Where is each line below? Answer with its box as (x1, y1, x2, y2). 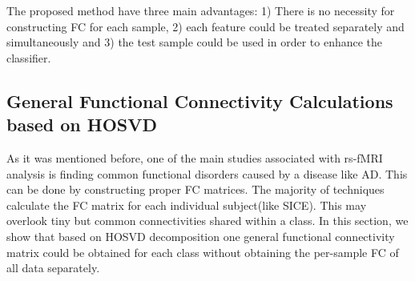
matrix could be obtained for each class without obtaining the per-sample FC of (6, 243, 399, 260)
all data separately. (6, 259, 100, 276)
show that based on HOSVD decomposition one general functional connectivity (6, 227, 395, 244)
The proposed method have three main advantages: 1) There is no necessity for (6, 2, 395, 18)
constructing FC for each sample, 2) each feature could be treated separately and (6, 18, 405, 34)
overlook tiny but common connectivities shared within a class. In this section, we (6, 212, 409, 229)
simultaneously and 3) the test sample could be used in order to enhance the (6, 34, 383, 50)
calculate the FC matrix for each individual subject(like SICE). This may (6, 196, 367, 213)
